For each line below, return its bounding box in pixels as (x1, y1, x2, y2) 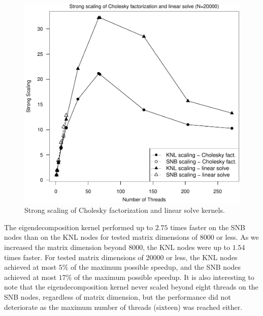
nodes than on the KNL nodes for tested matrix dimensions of (4, 232, 198, 242)
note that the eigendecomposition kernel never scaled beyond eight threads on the (4, 281, 258, 292)
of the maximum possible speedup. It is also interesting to (74, 271, 254, 282)
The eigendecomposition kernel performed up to (4, 222, 153, 232)
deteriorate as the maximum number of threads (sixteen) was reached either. (4, 301, 243, 312)
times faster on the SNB (170, 222, 246, 232)
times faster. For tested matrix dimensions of (4, 251, 144, 262)
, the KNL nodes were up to (143, 241, 231, 252)
